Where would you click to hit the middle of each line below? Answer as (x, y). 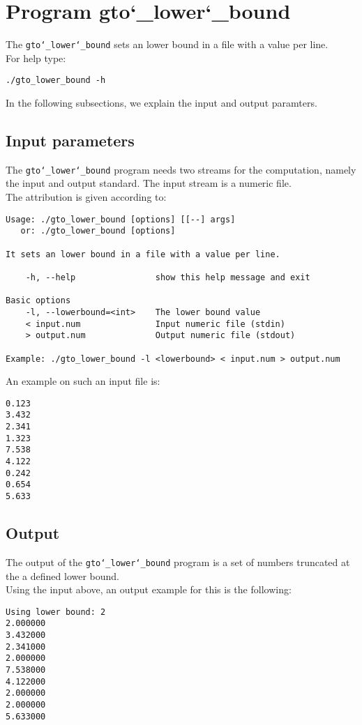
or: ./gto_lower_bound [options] (98, 231)
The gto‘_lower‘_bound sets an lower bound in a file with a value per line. (167, 44)
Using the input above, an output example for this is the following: (149, 589)
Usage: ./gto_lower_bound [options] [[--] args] (121, 219)
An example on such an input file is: (83, 381)
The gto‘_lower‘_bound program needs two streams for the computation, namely (181, 169)
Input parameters (70, 140)
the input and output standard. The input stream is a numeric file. (149, 183)
